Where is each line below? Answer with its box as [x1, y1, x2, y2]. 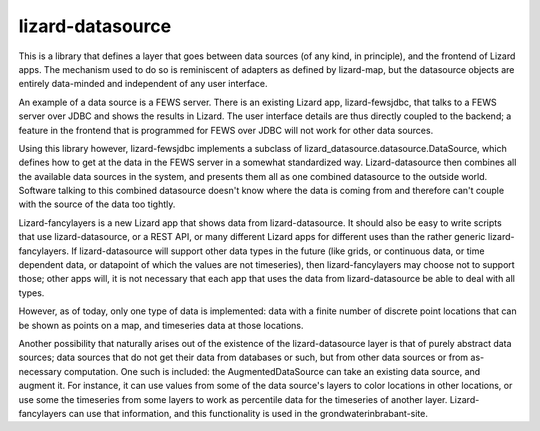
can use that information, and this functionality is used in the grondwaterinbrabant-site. [68, 407, 429, 419]
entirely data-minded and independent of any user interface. [18, 78, 269, 90]
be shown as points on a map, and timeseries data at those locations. [18, 319, 304, 331]
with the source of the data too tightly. [18, 198, 176, 210]
